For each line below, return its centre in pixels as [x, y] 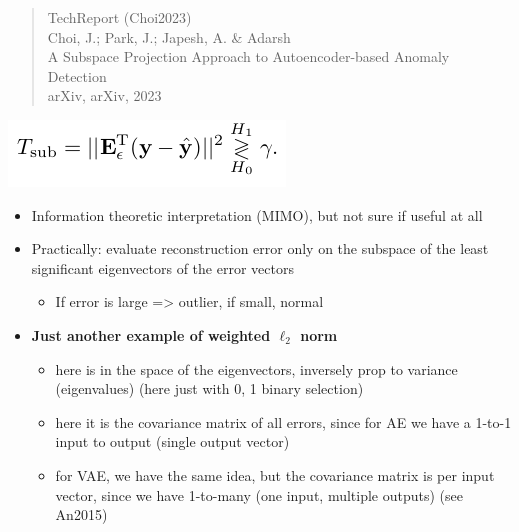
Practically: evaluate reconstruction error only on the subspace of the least [260, 248]
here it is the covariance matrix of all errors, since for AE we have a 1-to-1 [283, 421]
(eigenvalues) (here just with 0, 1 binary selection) [209, 388]
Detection [77, 75]
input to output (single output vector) [172, 441]
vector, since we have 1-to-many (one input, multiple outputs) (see [259, 494]
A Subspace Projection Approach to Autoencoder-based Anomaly [248, 56]
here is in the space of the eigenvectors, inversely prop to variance [256, 368]
